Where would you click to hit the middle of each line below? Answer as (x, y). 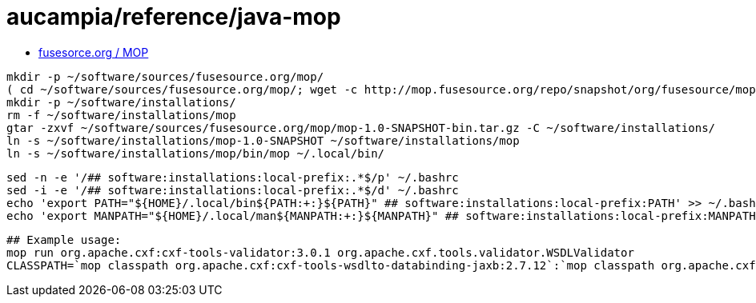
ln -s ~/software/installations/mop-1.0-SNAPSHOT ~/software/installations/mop (263, 140)
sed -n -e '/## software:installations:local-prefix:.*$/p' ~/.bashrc (233, 177)
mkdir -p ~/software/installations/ (121, 102)
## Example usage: (64, 239)
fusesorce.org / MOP (94, 52)
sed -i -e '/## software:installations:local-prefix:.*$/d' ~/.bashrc (233, 190)
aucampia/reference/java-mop (174, 17)
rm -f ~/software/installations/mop (121, 115)
